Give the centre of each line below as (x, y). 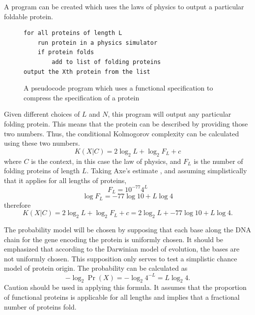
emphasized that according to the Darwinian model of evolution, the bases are (122, 249)
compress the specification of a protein (82, 97)
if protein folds (66, 52)
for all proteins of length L (73, 33)
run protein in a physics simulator (98, 43)
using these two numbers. (42, 143)
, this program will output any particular (170, 114)
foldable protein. (29, 16)
